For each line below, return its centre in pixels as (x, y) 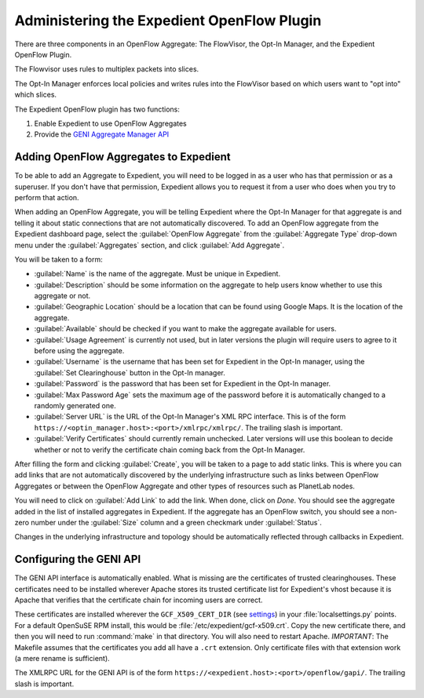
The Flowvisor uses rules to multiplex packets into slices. (107, 69)
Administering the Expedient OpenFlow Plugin (168, 20)
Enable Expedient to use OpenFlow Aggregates (111, 123)
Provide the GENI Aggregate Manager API (102, 134)
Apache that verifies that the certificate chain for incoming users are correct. (139, 600)
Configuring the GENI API (78, 559)
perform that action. (47, 197)
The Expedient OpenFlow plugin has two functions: (97, 109)
